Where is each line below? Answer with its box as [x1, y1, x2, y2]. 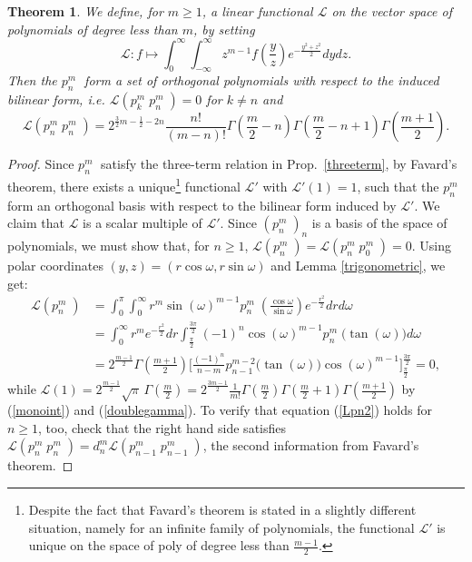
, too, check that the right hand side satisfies [38, 418, 287, 437]
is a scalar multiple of [83, 213, 202, 232]
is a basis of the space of [311, 213, 447, 232]
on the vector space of [331, 2, 452, 20]
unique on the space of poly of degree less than [28, 536, 290, 555]
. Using [411, 235, 452, 254]
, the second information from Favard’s [202, 436, 419, 455]
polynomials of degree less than [7, 19, 178, 38]
